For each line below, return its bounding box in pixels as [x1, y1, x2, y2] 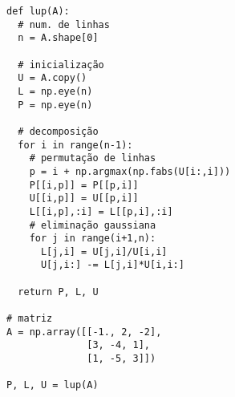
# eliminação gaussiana [29, 219, 156, 231]
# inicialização [18, 59, 104, 71]
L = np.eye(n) [18, 85, 93, 97]
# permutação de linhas [29, 152, 156, 164]
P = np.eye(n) [18, 99, 93, 111]
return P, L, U [18, 286, 99, 298]
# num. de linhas [18, 18, 110, 30]
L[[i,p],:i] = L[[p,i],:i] [29, 205, 173, 217]
